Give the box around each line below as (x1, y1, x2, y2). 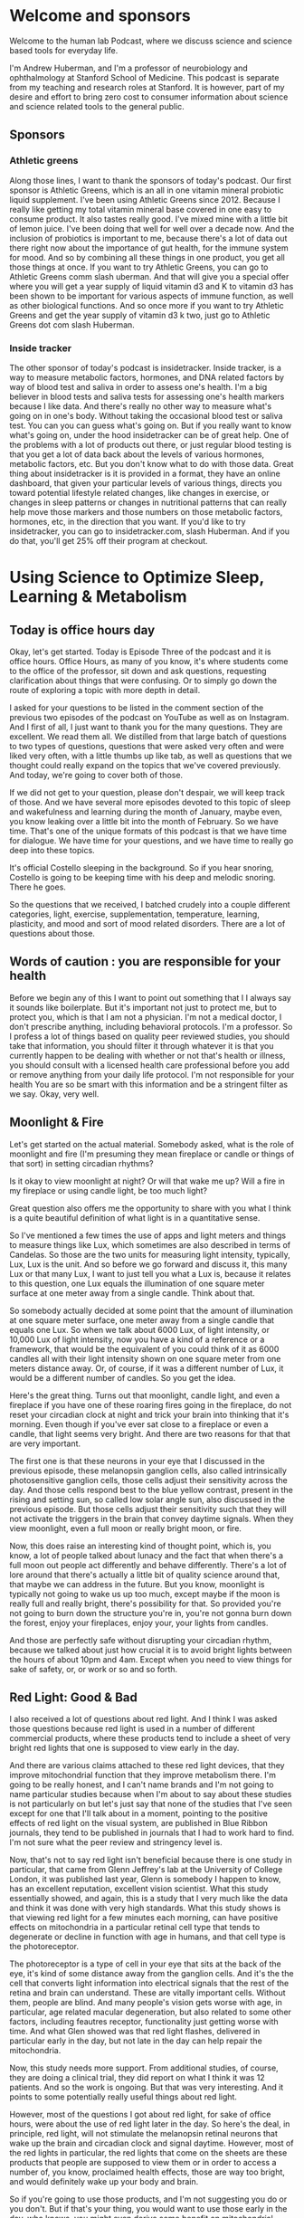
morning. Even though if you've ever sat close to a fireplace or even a (9, 1418, 269, 1430)
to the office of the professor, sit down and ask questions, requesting (9, 665, 267, 676)
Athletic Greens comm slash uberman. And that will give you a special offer (9, 271, 290, 281)
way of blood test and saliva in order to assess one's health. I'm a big (9, 381, 268, 392)
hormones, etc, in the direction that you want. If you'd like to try (9, 516, 246, 527)
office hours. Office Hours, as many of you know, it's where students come (9, 655, 289, 666)
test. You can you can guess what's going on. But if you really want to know (9, 420, 292, 431)
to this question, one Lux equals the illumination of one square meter (9, 1278, 265, 1289)
